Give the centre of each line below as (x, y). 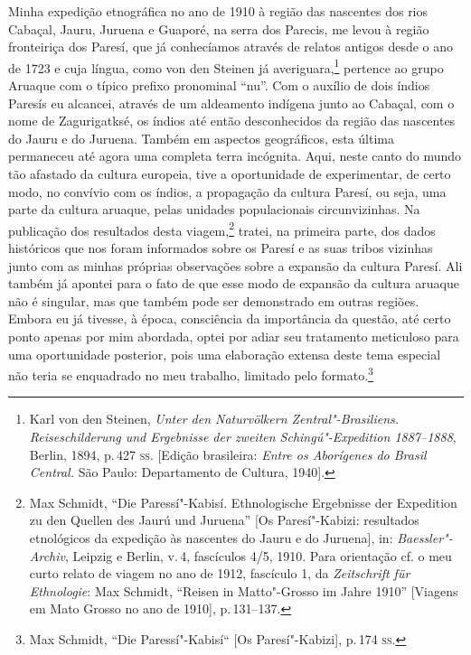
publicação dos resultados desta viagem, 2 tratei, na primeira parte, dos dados (222, 229)
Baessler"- (425, 538)
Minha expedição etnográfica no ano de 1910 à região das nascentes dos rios (218, 11)
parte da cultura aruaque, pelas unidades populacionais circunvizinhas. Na (214, 209)
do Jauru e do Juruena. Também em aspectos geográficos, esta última (201, 138)
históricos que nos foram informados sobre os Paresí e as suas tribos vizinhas (221, 248)
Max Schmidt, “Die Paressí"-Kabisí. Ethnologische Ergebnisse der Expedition (243, 502)
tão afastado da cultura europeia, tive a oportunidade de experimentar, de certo (230, 173)
